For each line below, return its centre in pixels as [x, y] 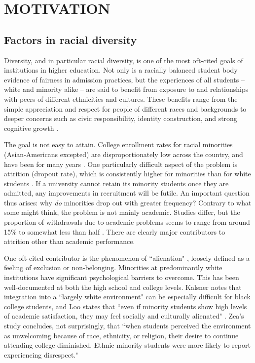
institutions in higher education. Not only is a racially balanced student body [121, 70]
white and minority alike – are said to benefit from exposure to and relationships [126, 89]
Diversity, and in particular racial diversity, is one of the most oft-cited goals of [124, 60]
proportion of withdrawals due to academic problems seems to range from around [127, 222]
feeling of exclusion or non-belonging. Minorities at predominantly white [113, 267]
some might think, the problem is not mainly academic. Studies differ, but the [122, 212]
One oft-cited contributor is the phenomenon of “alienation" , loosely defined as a [127, 258]
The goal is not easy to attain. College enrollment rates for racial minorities [118, 144]
